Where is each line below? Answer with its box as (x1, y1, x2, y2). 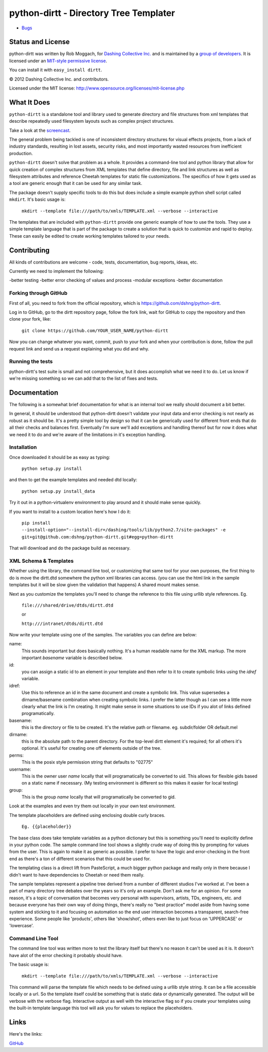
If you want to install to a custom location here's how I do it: (9, 509, 131, 515)
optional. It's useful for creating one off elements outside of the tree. (21, 745, 161, 751)
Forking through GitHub (9, 290, 67, 297)
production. (9, 150, 33, 156)
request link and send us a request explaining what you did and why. (9, 346, 149, 351)
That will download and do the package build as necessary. (9, 545, 131, 551)
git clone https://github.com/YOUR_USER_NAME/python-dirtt (21, 328, 169, 333)
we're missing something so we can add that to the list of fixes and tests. (9, 375, 158, 381)
